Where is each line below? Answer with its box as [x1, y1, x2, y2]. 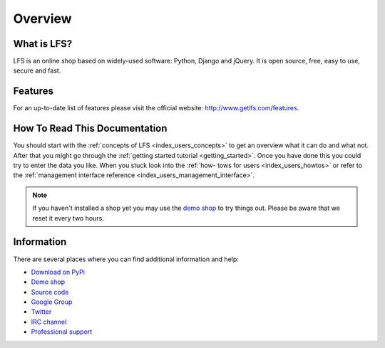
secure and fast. [13, 66, 61, 75]
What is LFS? [13, 38, 73, 50]
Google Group [31, 297, 73, 306]
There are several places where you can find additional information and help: [13, 255, 239, 263]
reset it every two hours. [32, 213, 105, 222]
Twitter [31, 307, 52, 316]
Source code [31, 288, 69, 296]
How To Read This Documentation [13, 122, 168, 135]
